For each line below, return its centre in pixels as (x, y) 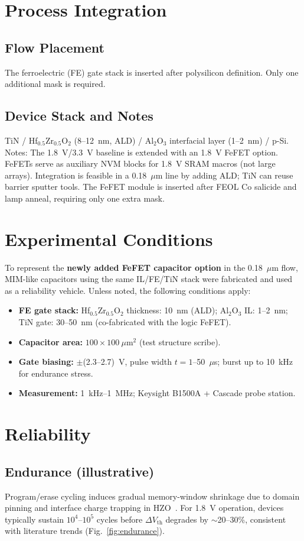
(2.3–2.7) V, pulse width (127, 362)
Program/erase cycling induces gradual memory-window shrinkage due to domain (152, 496)
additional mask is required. (55, 84)
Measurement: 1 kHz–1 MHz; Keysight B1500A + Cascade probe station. (157, 393)
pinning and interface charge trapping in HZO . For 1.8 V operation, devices (144, 508)
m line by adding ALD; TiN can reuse (224, 175)
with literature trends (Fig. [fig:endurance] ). (85, 531)
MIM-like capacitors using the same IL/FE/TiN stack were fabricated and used (149, 279)
